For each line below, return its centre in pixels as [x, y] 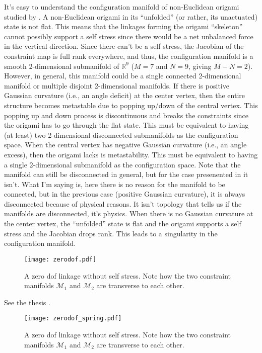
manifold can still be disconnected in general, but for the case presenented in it [126, 174]
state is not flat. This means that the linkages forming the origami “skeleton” [123, 26]
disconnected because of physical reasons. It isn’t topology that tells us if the [123, 203]
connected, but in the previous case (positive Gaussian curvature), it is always [125, 194]
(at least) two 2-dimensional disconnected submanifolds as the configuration [121, 135]
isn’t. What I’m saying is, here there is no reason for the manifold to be [115, 184]
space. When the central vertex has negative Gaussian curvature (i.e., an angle [125, 145]
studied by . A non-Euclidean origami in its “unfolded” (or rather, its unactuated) [131, 16]
